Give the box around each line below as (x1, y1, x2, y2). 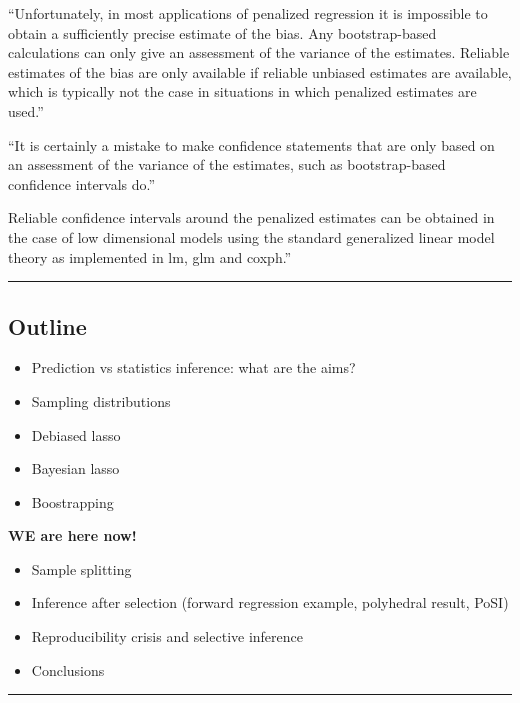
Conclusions (31, 659, 105, 680)
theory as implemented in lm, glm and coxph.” (8, 246, 292, 267)
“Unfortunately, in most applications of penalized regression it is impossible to (8, 3, 488, 23)
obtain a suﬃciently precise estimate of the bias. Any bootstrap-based (8, 22, 437, 43)
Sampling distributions (31, 390, 171, 411)
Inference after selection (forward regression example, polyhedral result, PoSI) (31, 592, 509, 613)
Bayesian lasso (31, 458, 120, 479)
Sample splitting (31, 558, 132, 579)
